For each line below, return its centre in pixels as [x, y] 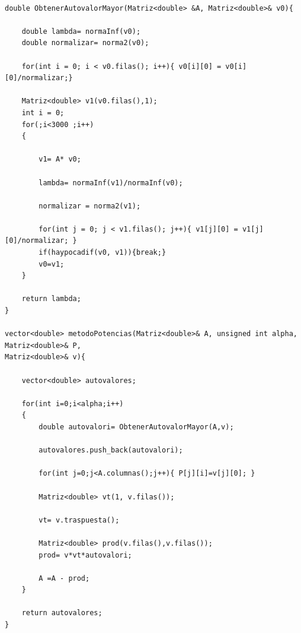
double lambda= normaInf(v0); [81, 31]
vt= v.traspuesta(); [79, 520]
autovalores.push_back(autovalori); [111, 450]
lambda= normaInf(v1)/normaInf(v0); [111, 183]
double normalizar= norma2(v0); [85, 43]
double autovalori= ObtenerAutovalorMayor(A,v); [136, 427]
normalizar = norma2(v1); [90, 206]
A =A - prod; [64, 578]
